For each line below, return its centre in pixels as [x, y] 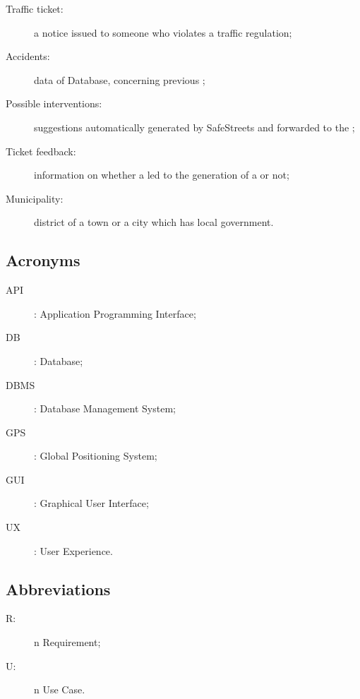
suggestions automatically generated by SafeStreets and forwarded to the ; [194, 127]
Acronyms [43, 260]
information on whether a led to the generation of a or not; [162, 175]
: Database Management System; [105, 408]
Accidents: [28, 56]
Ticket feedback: [41, 151]
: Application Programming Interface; [115, 313]
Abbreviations [58, 589]
